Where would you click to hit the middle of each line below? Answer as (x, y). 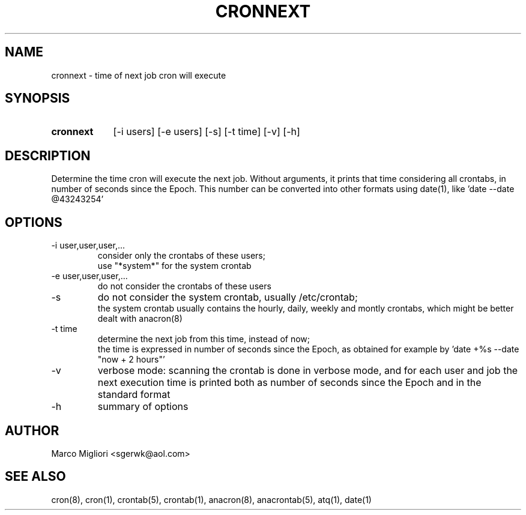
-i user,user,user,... (88, 245)
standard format (134, 395)
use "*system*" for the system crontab (174, 266)
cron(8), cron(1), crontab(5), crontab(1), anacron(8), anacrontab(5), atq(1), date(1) (211, 499)
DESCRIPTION (48, 155)
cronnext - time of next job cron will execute (139, 75)
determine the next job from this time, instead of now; (204, 339)
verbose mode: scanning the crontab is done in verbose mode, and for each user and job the (308, 371)
